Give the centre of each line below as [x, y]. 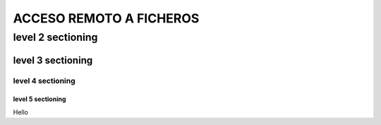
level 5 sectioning [40, 99]
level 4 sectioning [44, 81]
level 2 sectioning [55, 37]
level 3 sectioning [53, 60]
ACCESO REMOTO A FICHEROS [106, 18]
